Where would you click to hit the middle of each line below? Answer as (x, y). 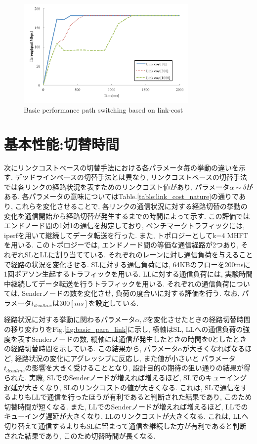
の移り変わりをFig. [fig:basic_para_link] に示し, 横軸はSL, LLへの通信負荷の (124, 329)
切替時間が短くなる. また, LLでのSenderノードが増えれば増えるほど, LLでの (126, 406)
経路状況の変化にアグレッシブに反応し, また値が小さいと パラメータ (125, 358)
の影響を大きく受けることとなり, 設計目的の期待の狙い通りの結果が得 (138, 368)
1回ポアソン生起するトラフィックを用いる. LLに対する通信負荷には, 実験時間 (128, 274)
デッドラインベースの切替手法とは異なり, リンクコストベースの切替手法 (131, 177)
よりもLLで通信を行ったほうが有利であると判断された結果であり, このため (131, 397)
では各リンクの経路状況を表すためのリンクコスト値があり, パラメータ (117, 186)
